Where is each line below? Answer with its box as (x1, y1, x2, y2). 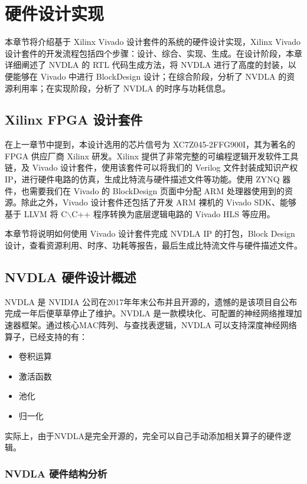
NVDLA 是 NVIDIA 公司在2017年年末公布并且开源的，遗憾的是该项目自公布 (5, 295, 298, 308)
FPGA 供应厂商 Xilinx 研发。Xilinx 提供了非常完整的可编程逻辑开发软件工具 (5, 149, 299, 162)
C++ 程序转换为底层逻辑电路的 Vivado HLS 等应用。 (71, 207, 275, 220)
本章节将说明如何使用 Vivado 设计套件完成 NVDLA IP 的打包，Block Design (5, 227, 295, 240)
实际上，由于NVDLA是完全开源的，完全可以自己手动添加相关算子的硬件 (5, 429, 283, 442)
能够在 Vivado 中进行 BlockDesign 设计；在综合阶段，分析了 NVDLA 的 (12, 70, 287, 82)
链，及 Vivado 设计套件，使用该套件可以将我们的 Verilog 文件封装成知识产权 (5, 161, 298, 174)
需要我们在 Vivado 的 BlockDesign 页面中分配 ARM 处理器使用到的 (29, 184, 285, 197)
